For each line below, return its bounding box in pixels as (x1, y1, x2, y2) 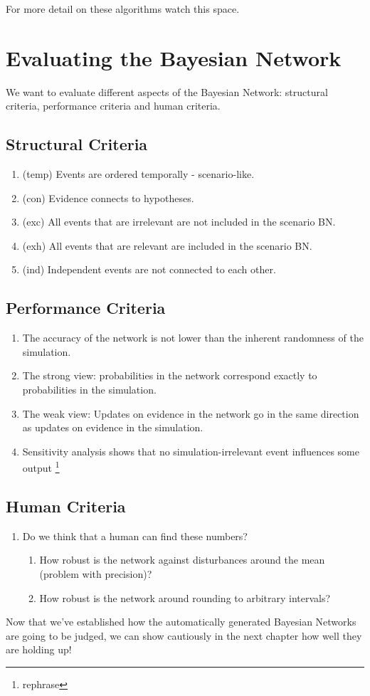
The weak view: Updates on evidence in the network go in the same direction (22, 406, 359, 421)
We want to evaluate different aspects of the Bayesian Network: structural (6, 84, 328, 99)
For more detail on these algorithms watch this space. (6, 1, 240, 16)
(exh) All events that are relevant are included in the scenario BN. (22, 238, 312, 253)
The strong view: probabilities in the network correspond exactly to (22, 368, 317, 383)
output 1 (22, 458, 60, 475)
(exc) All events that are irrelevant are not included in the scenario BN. (22, 214, 336, 229)
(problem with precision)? (39, 566, 152, 581)
